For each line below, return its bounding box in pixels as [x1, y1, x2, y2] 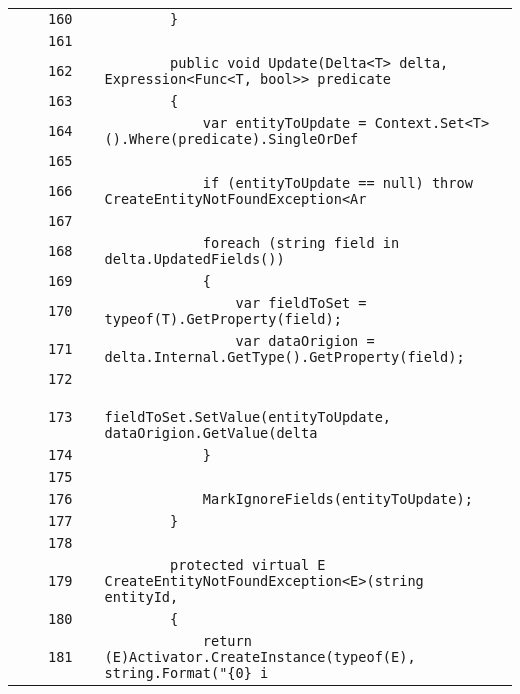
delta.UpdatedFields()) [104, 251, 285, 267]
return [202, 633, 252, 649]
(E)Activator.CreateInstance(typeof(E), [104, 649, 416, 665]
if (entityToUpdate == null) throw [202, 175, 473, 191]
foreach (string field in [202, 235, 400, 251]
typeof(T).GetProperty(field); [104, 311, 342, 327]
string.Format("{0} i [104, 665, 269, 681]
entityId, [104, 589, 179, 605]
